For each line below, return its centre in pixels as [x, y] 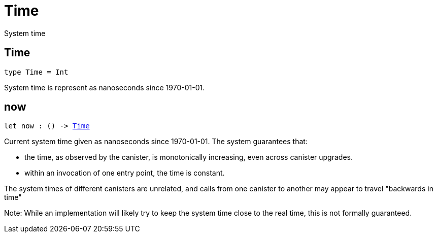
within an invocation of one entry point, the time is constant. [125, 173]
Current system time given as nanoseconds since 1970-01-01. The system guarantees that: [156, 142]
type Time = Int [36, 72]
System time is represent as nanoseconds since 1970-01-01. [105, 87]
